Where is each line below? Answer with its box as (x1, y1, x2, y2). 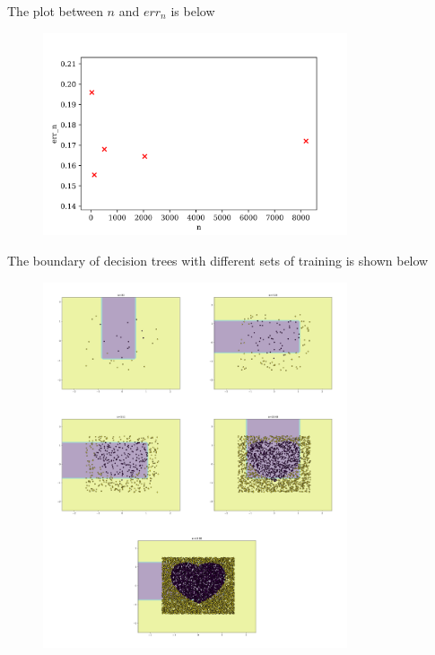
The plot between (7, 2, 103, 20)
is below (170, 2, 215, 20)
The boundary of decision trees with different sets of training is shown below (7, 251, 429, 270)
